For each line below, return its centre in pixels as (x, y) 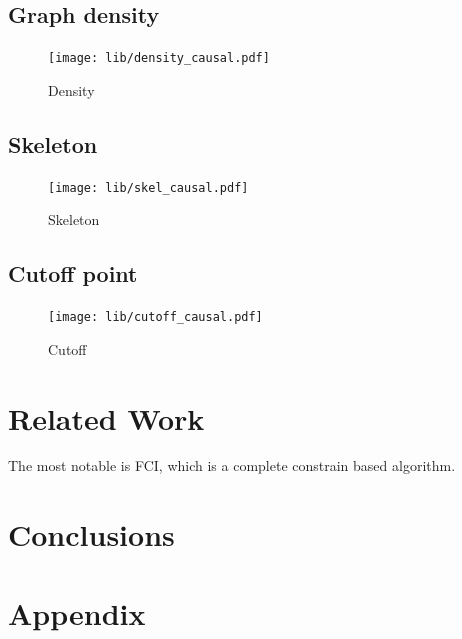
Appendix (77, 612)
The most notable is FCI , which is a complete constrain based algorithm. (232, 465)
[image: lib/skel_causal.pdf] (148, 187)
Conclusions (91, 534)
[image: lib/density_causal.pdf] (159, 58)
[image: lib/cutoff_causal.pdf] (155, 317)
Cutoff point (73, 273)
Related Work (106, 417)
